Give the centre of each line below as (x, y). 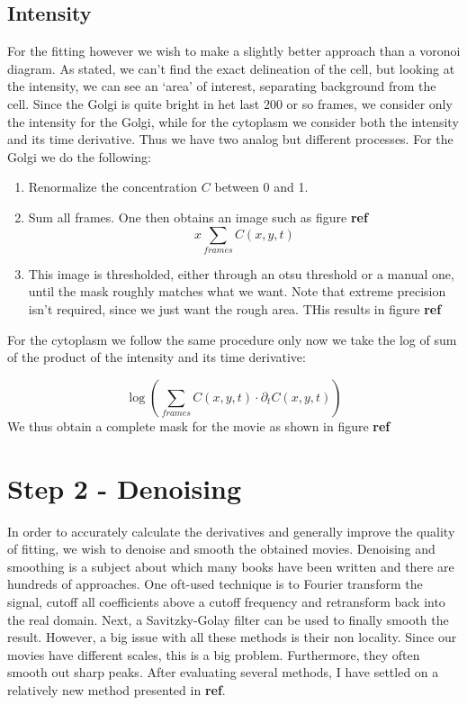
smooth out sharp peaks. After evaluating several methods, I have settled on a (223, 672)
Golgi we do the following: (79, 156)
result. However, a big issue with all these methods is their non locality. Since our (232, 637)
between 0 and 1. (261, 187)
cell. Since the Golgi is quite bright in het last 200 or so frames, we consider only (230, 103)
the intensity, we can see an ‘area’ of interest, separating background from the (222, 86)
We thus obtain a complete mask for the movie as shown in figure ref (199, 425)
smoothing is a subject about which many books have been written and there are (231, 566)
